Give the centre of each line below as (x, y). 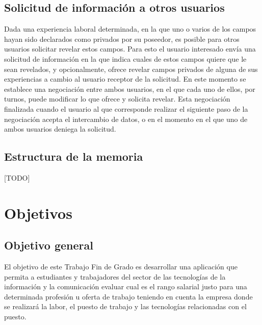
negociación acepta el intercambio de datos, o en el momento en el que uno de (126, 119)
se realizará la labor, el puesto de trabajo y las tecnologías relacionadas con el (125, 306)
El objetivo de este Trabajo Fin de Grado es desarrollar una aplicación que (121, 267)
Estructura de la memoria (74, 156)
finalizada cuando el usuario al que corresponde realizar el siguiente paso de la (126, 108)
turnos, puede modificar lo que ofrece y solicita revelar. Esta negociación (117, 99)
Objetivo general (49, 245)
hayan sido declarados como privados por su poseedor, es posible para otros (122, 39)
